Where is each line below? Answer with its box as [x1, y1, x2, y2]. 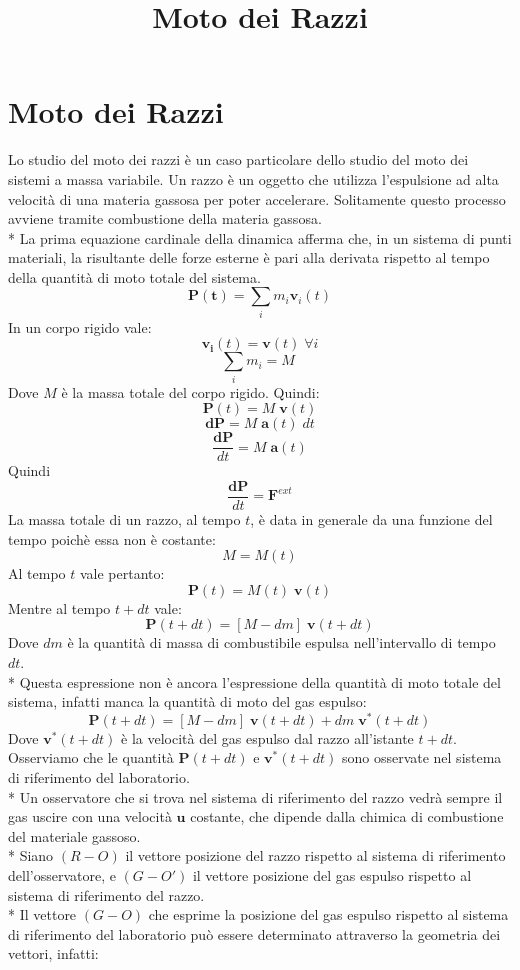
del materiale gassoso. [8, 825, 141, 846]
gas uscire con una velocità [8, 806, 172, 827]
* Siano [8, 845, 54, 866]
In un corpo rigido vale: [8, 316, 152, 337]
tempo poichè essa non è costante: [8, 528, 216, 549]
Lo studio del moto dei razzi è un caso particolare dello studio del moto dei [8, 149, 469, 170]
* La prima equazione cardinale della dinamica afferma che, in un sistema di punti [8, 227, 512, 248]
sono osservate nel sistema [341, 747, 502, 768]
